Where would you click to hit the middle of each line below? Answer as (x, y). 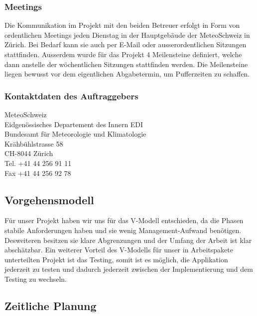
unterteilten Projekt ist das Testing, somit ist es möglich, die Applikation (116, 259)
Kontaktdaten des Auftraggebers (71, 96)
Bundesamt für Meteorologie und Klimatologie (75, 134)
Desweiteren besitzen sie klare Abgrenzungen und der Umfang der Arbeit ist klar (128, 240)
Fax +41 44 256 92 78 (38, 173)
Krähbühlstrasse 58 (34, 143)
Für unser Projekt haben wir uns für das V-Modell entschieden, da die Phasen (124, 220)
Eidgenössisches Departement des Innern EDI (74, 124)
